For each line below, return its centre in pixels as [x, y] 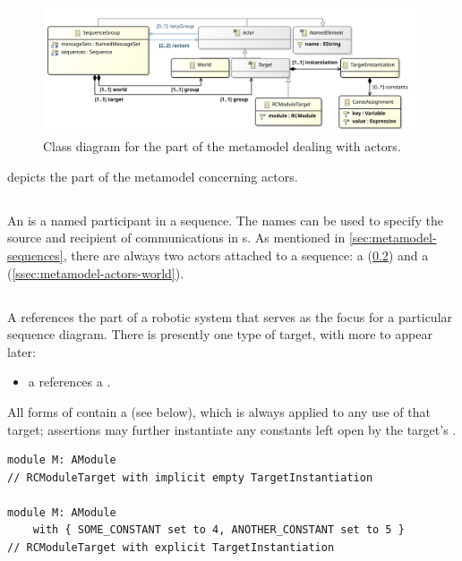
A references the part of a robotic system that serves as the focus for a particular [230, 316]
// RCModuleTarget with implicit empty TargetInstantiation [190, 477]
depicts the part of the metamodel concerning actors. [153, 176]
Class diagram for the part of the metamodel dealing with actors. [222, 146]
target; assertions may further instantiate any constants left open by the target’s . [232, 429]
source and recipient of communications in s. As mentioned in [176, 238]
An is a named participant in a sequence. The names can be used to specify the [225, 220]
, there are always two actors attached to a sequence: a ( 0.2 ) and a [246, 255]
